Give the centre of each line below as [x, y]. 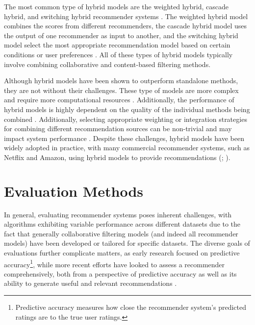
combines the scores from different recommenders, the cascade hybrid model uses [125, 26]
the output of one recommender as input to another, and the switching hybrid [121, 35]
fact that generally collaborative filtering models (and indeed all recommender [121, 233]
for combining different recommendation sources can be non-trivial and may [118, 128]
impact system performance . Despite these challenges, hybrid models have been [124, 138]
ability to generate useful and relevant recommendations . [90, 283]
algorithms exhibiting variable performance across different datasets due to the [122, 224]
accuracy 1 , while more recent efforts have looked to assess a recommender [115, 263]
